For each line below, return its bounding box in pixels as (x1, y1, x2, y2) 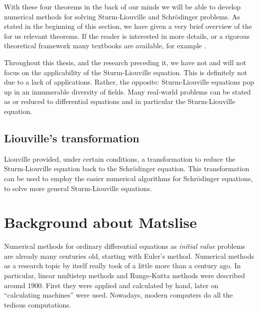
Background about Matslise (4, 212, 197, 232)
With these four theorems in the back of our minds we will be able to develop (4, 1, 241, 11)
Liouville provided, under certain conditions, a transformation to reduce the (4, 153, 236, 164)
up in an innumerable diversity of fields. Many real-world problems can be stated (4, 86, 251, 97)
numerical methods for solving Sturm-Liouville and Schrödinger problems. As (4, 11, 240, 21)
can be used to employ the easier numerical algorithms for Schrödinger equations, (4, 173, 253, 183)
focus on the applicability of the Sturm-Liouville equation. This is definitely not (4, 67, 248, 77)
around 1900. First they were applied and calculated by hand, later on (4, 280, 219, 290)
